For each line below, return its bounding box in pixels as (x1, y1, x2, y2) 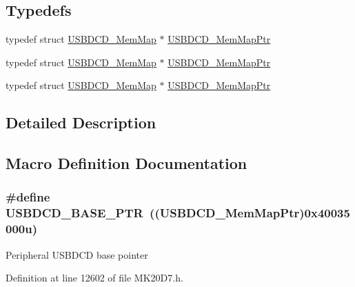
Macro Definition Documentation (6, 152, 247, 174)
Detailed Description (6, 112, 156, 133)
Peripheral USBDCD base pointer (6, 247, 148, 261)
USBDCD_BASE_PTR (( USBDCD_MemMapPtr (6, 204, 300, 221)
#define (6, 188, 50, 206)
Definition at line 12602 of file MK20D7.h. (6, 270, 183, 285)
